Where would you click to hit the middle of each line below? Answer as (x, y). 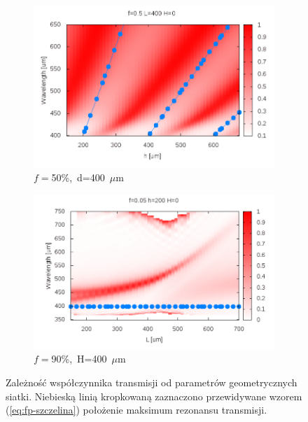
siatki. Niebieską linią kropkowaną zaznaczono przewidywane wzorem (154, 396)
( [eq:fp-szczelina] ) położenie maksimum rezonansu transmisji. (136, 410)
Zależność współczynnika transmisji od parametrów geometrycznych (152, 382)
